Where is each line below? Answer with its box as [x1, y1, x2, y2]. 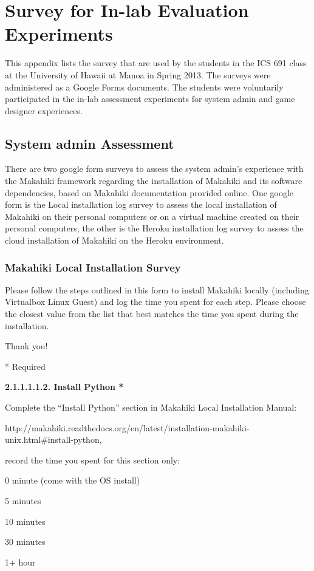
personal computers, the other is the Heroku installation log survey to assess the [5, 222, 304, 234]
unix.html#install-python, [5, 433, 102, 446]
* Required [5, 360, 46, 372]
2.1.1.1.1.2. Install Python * [5, 380, 124, 393]
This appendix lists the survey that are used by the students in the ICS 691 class [5, 56, 307, 69]
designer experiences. [5, 104, 83, 117]
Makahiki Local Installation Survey [5, 259, 181, 275]
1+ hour [5, 555, 36, 568]
